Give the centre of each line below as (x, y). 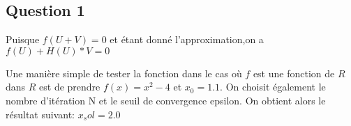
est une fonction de (294, 73)
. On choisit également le (273, 87)
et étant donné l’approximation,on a (187, 39)
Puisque (23, 39)
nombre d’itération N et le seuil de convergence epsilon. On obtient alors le (166, 100)
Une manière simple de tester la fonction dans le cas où (124, 73)
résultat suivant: (40, 114)
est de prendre (70, 87)
